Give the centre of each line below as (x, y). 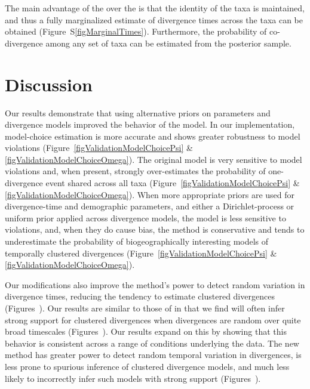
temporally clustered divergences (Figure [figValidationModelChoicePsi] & (141, 253)
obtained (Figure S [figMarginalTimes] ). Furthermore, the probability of (136, 31)
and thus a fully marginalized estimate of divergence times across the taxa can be (154, 19)
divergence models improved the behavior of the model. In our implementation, (150, 124)
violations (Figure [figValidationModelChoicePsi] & (99, 148)
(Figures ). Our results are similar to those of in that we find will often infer (145, 308)
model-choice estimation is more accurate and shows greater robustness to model (153, 136)
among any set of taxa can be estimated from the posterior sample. (168, 43)
